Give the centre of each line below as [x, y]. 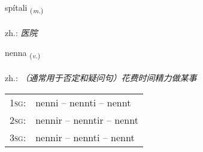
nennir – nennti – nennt [85, 137]
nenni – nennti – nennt [83, 102]
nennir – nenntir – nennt [87, 120]
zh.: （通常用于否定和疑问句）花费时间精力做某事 [101, 78]
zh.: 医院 [21, 32]
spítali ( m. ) [24, 8]
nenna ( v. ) [23, 53]
